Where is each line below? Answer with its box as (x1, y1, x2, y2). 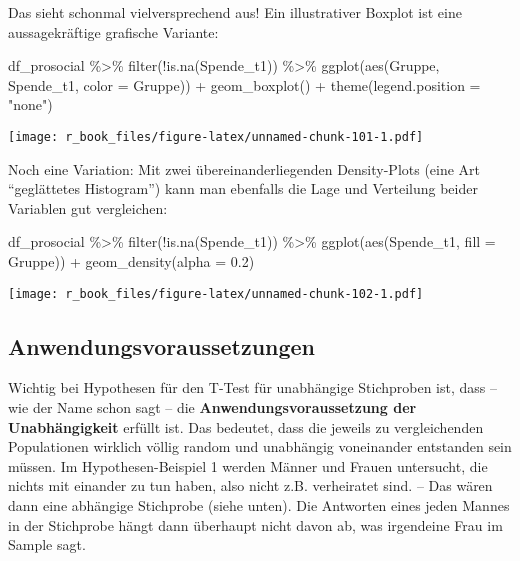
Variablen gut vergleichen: (8, 197, 168, 218)
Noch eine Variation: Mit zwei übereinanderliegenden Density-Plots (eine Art (8, 158, 481, 179)
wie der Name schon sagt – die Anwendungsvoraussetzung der (8, 397, 417, 418)
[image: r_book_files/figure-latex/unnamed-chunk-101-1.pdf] (8, 129, 424, 144)
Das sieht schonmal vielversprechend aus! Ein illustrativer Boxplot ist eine (8, 2, 462, 22)
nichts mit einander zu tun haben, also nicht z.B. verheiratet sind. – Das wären (8, 475, 493, 496)
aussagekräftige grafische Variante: (8, 21, 219, 42)
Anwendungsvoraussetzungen (8, 330, 316, 361)
